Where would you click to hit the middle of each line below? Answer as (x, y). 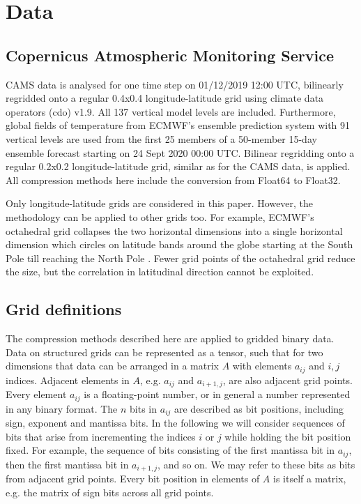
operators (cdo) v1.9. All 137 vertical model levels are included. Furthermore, (171, 111)
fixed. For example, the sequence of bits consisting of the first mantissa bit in (170, 450)
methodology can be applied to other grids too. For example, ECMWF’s (160, 216)
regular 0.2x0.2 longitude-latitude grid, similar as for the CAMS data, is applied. (178, 166)
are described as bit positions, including (259, 408)
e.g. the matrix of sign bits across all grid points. (110, 492)
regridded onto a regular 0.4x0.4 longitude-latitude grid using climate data (165, 98)
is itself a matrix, (310, 479)
